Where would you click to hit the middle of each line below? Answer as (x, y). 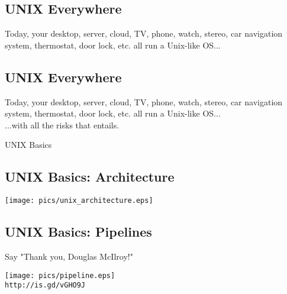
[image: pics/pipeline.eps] (60, 275)
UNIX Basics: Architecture (90, 177)
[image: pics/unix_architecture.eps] (79, 201)
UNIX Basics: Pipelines (78, 232)
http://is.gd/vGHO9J (45, 285)
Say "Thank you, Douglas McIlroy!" (69, 256)
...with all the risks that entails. (62, 125)
